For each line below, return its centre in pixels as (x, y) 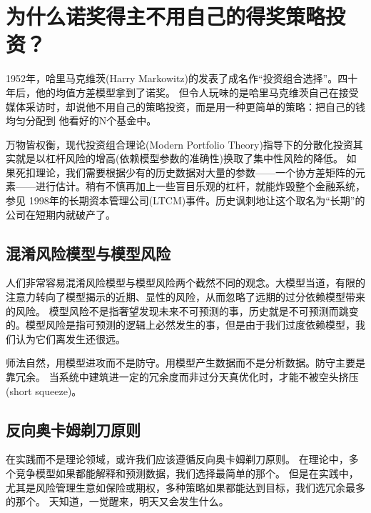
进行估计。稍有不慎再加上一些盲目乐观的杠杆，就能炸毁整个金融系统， (200, 186)
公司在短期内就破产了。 (61, 214)
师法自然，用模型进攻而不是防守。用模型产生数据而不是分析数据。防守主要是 (185, 363)
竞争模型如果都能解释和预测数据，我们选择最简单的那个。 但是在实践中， (187, 473)
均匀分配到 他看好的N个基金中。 (81, 120)
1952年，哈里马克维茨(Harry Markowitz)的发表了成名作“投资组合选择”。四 (177, 78)
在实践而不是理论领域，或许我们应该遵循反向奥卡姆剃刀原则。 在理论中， (177, 459)
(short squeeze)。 (44, 390)
